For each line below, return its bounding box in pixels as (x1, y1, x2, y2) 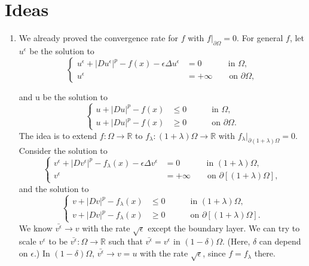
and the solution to (19, 182, 89, 194)
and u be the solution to (19, 90, 108, 103)
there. (254, 247, 276, 259)
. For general (237, 32, 283, 44)
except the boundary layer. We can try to (148, 221, 300, 234)
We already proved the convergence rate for (19, 32, 178, 44)
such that (108, 235, 143, 248)
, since (203, 247, 226, 259)
